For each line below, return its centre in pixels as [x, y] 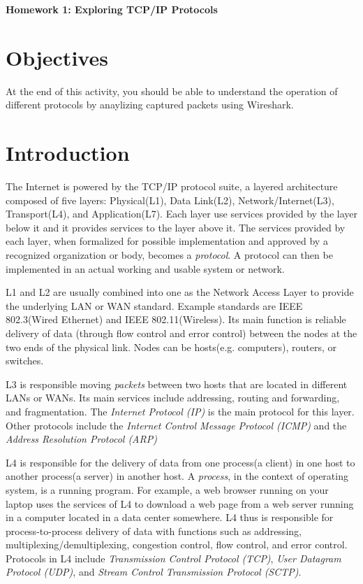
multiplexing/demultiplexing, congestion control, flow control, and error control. [177, 544]
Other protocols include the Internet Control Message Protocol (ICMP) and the [176, 425]
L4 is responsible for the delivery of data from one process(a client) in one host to [180, 462]
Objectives [57, 57]
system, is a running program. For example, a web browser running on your [167, 489]
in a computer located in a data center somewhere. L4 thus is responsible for [170, 517]
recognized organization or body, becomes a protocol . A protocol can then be [169, 255]
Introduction [68, 153]
